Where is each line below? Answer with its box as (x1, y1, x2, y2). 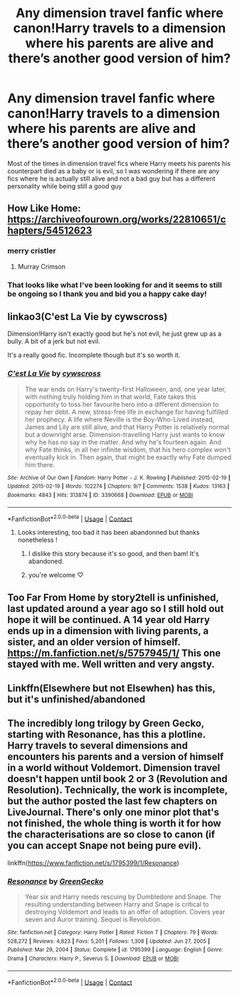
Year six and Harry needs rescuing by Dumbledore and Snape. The (24, 892, 222, 901)
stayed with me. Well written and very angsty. (7, 658, 216, 670)
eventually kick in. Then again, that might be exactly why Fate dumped (24, 453, 232, 461)
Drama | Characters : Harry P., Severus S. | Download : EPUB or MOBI (7, 955, 179, 963)
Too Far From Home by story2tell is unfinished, (7, 592, 219, 604)
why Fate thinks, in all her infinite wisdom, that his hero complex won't (24, 445, 231, 454)
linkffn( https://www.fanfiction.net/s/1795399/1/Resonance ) (7, 858, 180, 867)
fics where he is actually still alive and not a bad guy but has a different (7, 174, 216, 183)
